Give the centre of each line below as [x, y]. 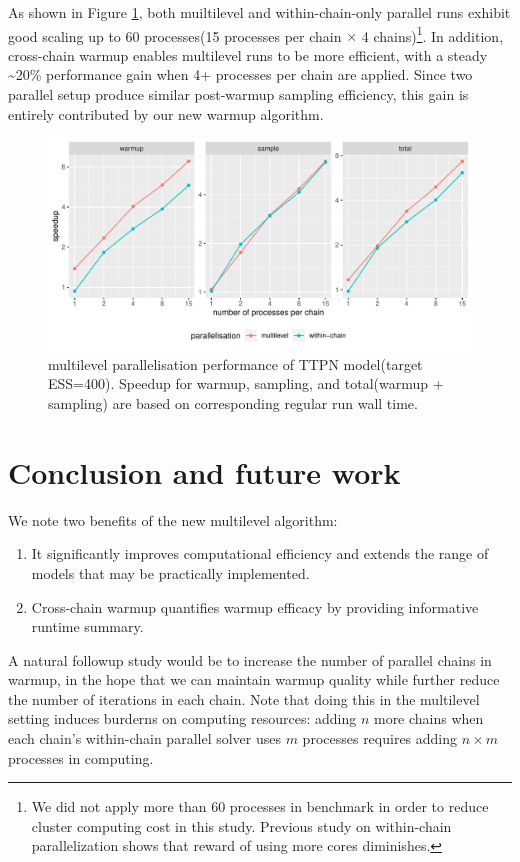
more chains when [428, 718]
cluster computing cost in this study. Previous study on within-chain [241, 825]
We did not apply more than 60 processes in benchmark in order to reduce [260, 806]
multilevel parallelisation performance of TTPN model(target [235, 363]
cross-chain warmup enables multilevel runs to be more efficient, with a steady [248, 54]
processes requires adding [380, 738]
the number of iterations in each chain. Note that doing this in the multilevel [244, 698]
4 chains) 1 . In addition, [432, 34]
